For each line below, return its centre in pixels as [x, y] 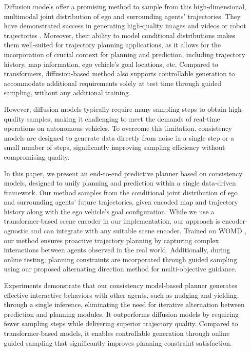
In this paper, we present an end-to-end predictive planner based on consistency [123, 173]
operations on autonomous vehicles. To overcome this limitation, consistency [118, 128]
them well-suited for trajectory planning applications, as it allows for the [112, 45]
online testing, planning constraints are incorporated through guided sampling [121, 259]
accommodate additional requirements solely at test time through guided [113, 83]
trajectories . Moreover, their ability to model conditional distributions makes [120, 35]
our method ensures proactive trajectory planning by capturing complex [112, 240]
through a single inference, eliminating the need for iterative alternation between [124, 304]
